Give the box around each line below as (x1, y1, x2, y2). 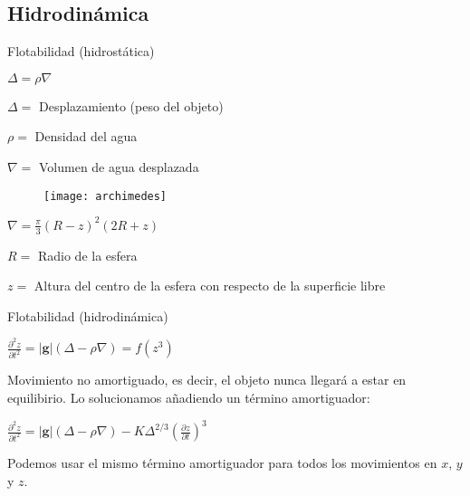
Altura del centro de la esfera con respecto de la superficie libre (34, 276, 386, 295)
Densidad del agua (34, 127, 138, 146)
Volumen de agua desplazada (38, 157, 199, 176)
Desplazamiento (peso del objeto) (38, 96, 224, 115)
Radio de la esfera (37, 245, 138, 264)
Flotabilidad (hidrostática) (7, 42, 155, 61)
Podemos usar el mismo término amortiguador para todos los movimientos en (7, 453, 437, 472)
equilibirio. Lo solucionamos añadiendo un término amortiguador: (7, 388, 370, 407)
